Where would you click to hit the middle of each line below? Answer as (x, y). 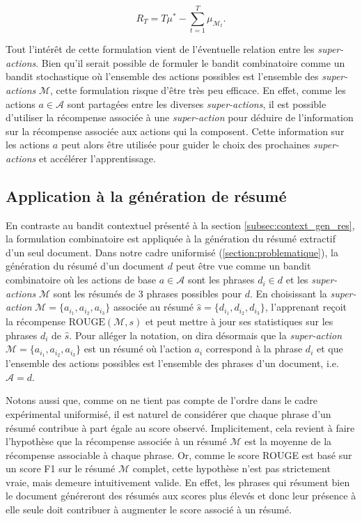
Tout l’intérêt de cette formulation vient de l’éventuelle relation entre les (160, 49)
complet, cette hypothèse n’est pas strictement (231, 468)
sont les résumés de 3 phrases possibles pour (147, 293)
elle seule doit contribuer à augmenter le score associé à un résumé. (149, 510)
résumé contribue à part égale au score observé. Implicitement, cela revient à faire (180, 427)
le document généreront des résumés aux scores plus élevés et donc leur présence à (181, 496)
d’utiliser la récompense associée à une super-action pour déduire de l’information (180, 117)
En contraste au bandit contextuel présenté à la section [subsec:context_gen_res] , (180, 225)
